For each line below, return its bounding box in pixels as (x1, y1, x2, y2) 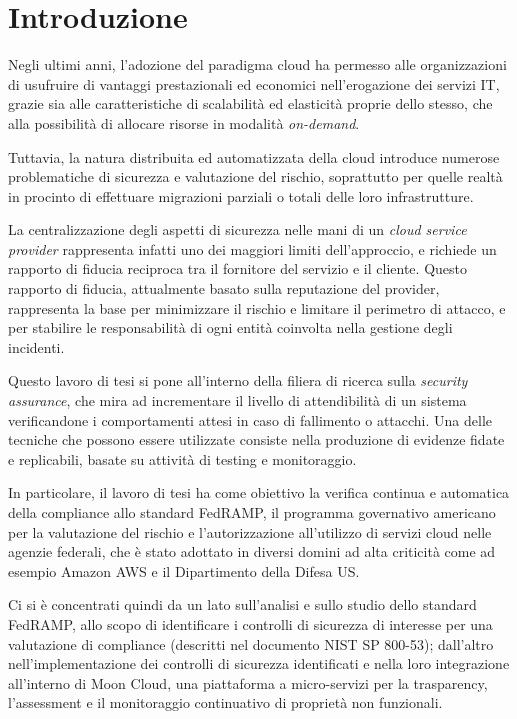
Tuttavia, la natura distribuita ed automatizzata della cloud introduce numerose (8, 146, 500, 167)
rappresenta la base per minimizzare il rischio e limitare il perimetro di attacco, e (8, 297, 506, 318)
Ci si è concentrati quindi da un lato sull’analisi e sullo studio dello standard (8, 594, 477, 615)
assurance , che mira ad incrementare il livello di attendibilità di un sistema (8, 390, 467, 411)
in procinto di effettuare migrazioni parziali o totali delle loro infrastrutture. (8, 185, 474, 206)
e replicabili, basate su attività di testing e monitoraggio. (8, 448, 357, 469)
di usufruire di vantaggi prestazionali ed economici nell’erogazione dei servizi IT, (8, 73, 500, 94)
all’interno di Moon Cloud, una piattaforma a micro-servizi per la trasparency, (8, 672, 488, 693)
